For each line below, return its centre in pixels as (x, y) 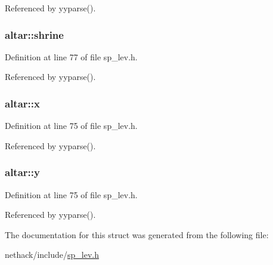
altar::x (22, 103)
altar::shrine (34, 34)
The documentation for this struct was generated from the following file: (137, 234)
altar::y (22, 172)
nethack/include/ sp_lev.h (52, 255)
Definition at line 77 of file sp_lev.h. (71, 56)
